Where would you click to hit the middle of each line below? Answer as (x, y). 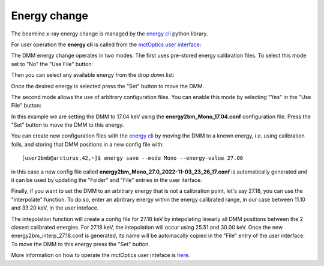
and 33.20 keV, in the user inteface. (55, 208)
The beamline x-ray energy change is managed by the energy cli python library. (109, 34)
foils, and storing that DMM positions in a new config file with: (88, 144)
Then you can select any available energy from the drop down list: (93, 75)
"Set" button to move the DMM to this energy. (67, 125)
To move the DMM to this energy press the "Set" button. (80, 244)
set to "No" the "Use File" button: (52, 64)
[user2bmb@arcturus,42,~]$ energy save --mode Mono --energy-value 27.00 (133, 158)
